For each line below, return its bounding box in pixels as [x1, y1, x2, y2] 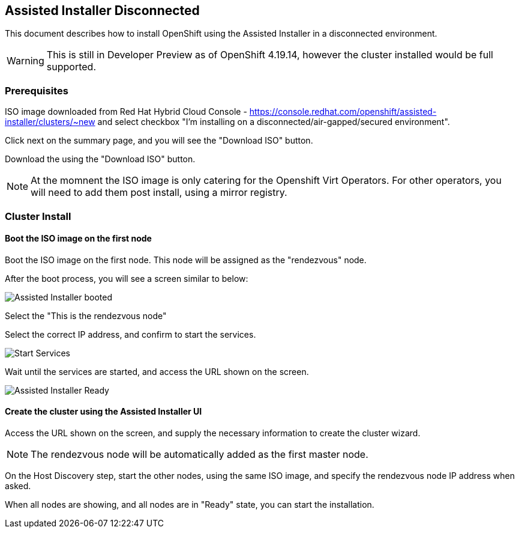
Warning [7, 55, 44, 67]
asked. [5, 480, 31, 491]
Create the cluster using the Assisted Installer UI [5, 406, 202, 417]
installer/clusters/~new [5, 117, 95, 127]
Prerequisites [5, 84, 68, 97]
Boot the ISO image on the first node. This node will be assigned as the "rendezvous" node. [5, 254, 367, 265]
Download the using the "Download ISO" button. [5, 154, 196, 165]
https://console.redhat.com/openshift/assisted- [249, 106, 437, 117]
